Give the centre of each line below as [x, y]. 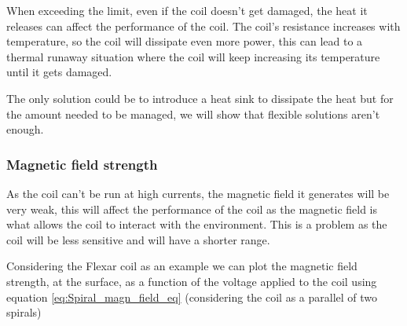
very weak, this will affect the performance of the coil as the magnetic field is [192, 209]
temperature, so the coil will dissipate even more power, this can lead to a [185, 41]
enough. [25, 129]
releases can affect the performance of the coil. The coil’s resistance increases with [203, 26]
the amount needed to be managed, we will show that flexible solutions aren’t [193, 114]
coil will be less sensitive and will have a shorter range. [138, 239]
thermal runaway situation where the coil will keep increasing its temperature [193, 56]
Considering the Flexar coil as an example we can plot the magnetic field [182, 266]
